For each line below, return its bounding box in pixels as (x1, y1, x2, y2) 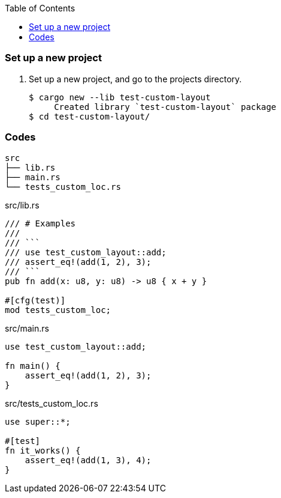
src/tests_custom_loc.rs (5, 398, 98, 408)
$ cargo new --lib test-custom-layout (29, 92, 211, 102)
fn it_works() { (5, 445, 81, 455)
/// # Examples (5, 218, 76, 228)
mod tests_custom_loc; (5, 305, 111, 315)
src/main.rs (5, 323, 49, 333)
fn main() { (5, 360, 61, 371)
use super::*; (5, 416, 71, 427)
